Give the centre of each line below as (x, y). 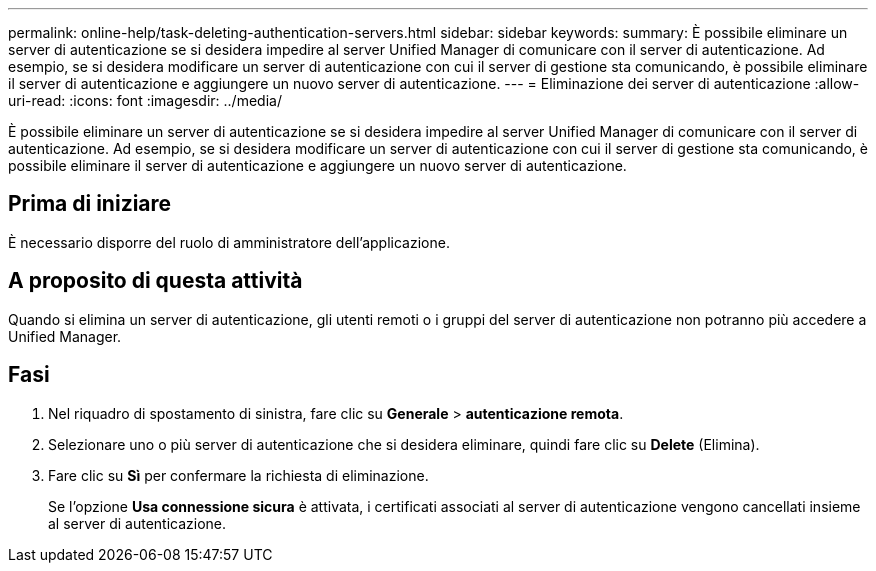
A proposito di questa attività (155, 281)
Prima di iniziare (90, 204)
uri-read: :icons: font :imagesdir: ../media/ (145, 100)
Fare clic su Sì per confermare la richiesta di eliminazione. (238, 475)
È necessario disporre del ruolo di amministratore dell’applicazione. (229, 242)
